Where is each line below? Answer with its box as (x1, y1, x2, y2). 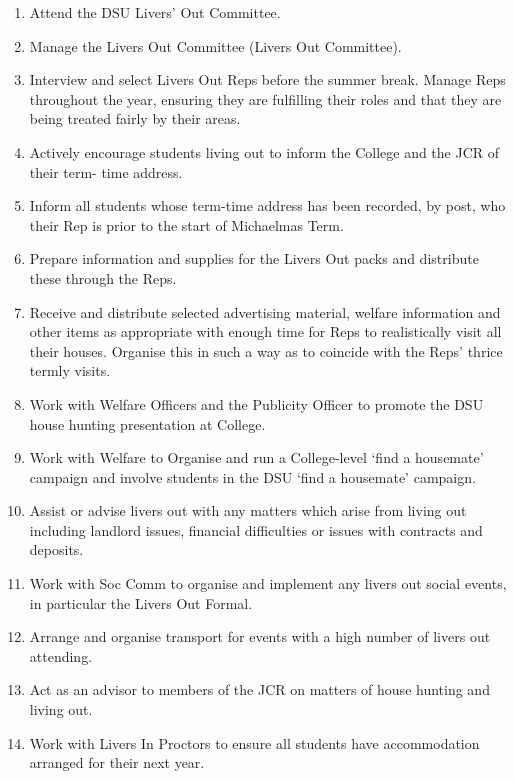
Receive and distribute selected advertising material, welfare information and (29, 301, 501, 322)
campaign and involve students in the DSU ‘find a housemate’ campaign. (29, 466, 476, 487)
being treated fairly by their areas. (29, 108, 241, 129)
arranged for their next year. (29, 752, 205, 773)
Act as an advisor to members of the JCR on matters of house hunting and (29, 679, 490, 700)
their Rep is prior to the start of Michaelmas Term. (29, 214, 344, 235)
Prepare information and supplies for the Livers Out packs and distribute (29, 248, 479, 269)
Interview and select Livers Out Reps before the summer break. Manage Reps (29, 69, 506, 90)
